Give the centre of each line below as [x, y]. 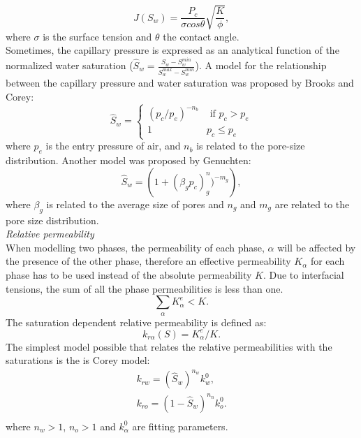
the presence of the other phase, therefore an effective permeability [148, 261]
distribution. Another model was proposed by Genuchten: [128, 160]
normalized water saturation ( [69, 65]
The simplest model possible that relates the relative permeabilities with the [169, 346]
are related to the [312, 204]
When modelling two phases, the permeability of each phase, [135, 247]
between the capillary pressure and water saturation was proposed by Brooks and [180, 83]
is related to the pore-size [251, 146]
